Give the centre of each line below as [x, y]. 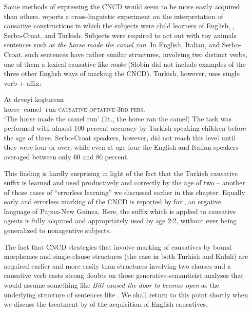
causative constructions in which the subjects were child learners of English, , [119, 26]
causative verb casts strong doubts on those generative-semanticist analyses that [124, 275]
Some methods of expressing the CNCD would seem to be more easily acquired [122, 6]
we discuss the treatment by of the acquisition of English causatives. [106, 304]
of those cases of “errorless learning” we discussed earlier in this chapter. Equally [125, 192]
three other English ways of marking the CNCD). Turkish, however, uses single [122, 73]
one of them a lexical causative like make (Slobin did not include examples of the [125, 64]
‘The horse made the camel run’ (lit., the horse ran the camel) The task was [118, 118]
